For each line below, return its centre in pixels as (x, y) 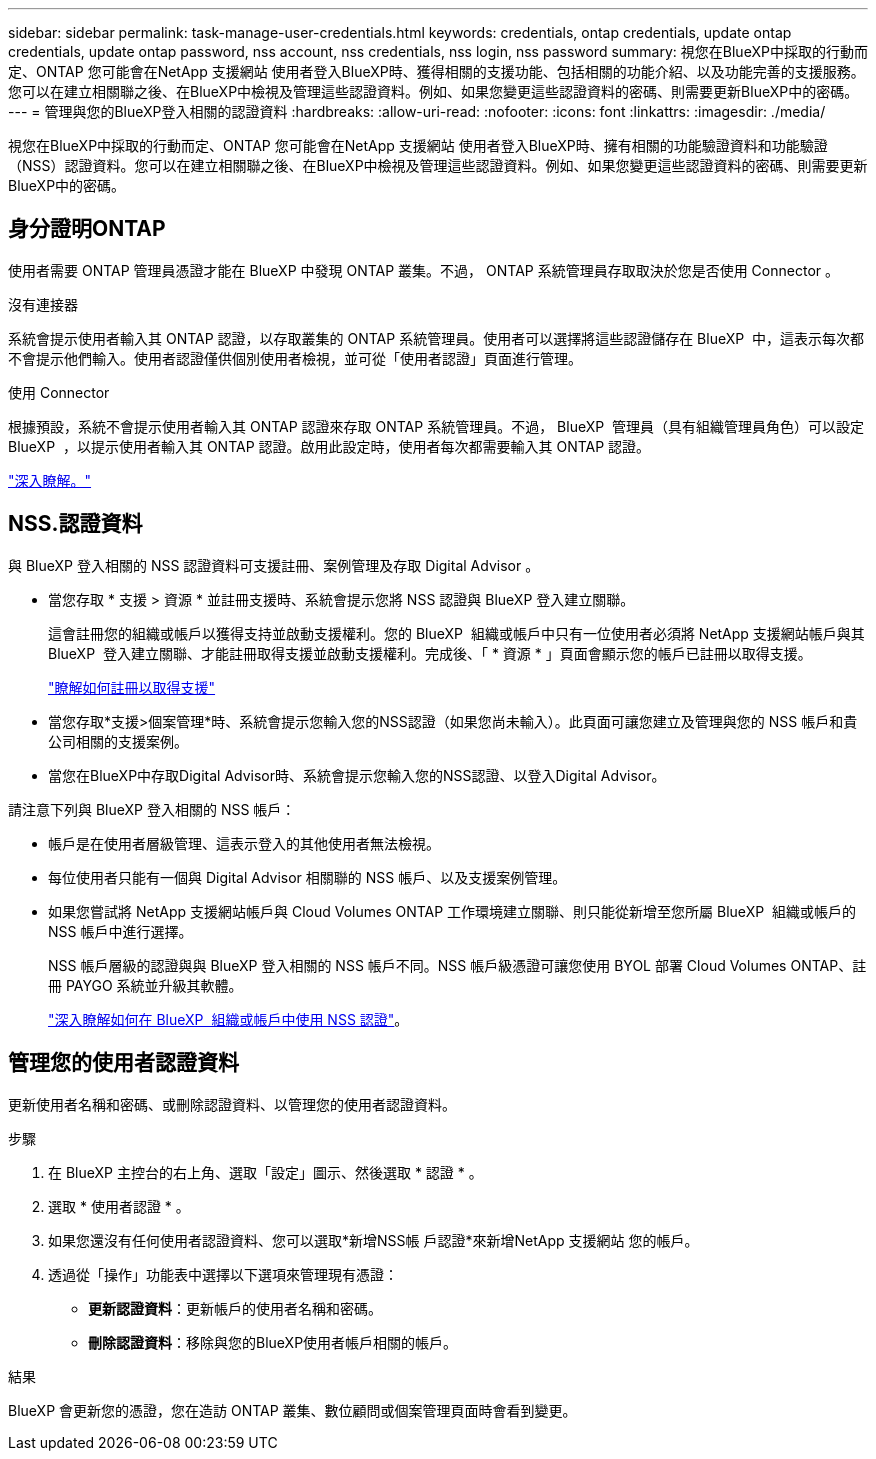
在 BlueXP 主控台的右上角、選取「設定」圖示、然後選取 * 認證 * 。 (265, 1172)
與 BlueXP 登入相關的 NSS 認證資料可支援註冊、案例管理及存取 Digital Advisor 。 (274, 565)
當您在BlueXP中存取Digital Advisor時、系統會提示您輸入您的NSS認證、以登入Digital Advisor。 (357, 775)
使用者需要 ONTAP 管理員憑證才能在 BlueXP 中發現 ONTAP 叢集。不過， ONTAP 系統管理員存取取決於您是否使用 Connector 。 (423, 270)
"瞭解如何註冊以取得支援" (132, 687)
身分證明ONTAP (87, 229)
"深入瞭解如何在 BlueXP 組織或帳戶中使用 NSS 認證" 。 (228, 1019)
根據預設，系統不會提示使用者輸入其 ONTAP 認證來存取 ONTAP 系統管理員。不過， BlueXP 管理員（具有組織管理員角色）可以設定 (436, 426)
